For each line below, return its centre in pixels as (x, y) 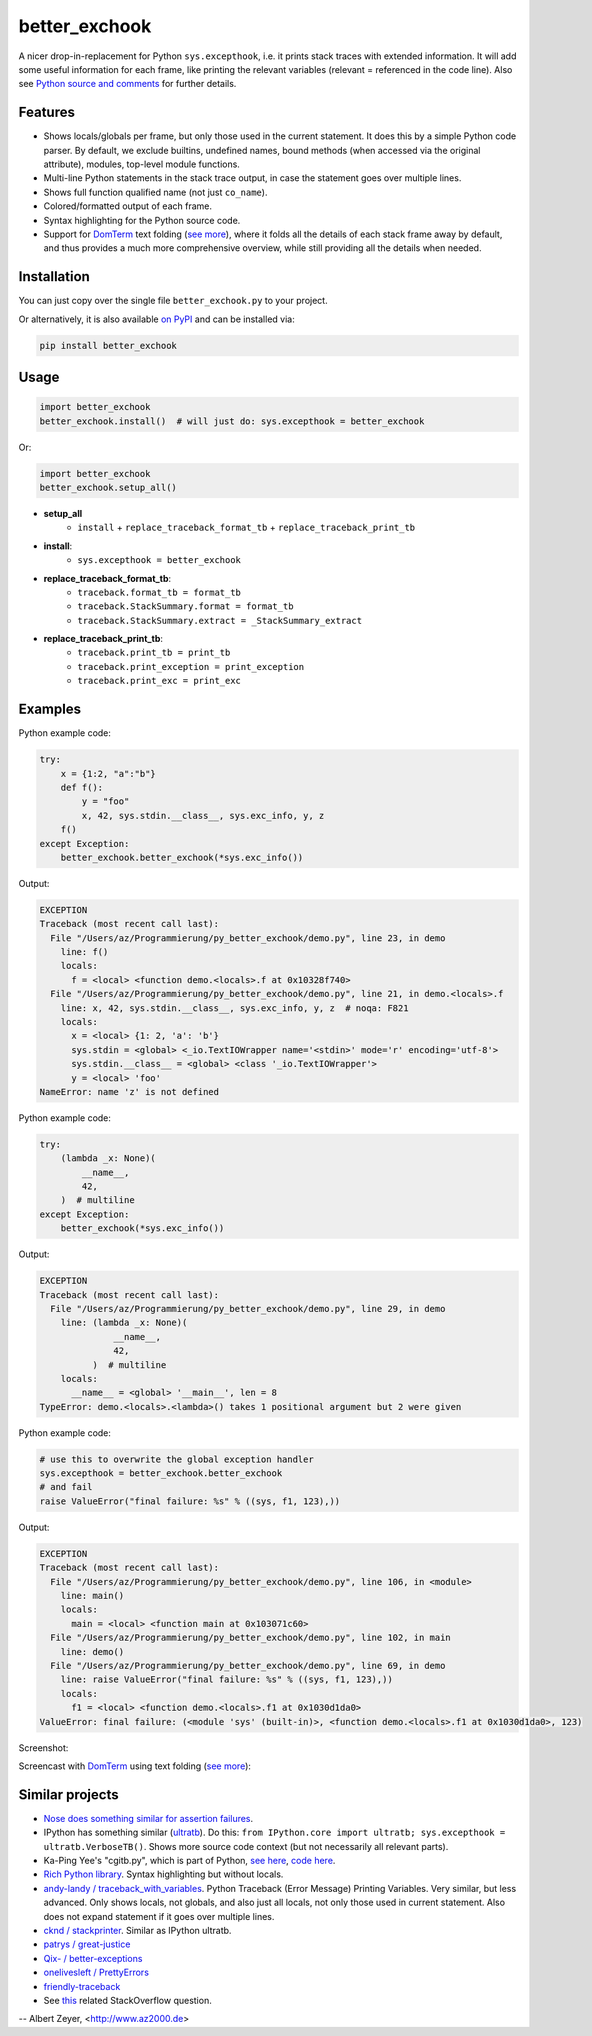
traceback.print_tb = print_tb (154, 653)
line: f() (84, 952)
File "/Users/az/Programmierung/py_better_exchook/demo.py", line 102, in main (251, 1638)
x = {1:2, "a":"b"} (108, 773)
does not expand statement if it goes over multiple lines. (159, 1916)
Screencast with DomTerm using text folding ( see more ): (135, 1766)
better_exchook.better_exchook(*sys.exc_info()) (182, 857)
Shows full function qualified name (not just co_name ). (155, 192)
